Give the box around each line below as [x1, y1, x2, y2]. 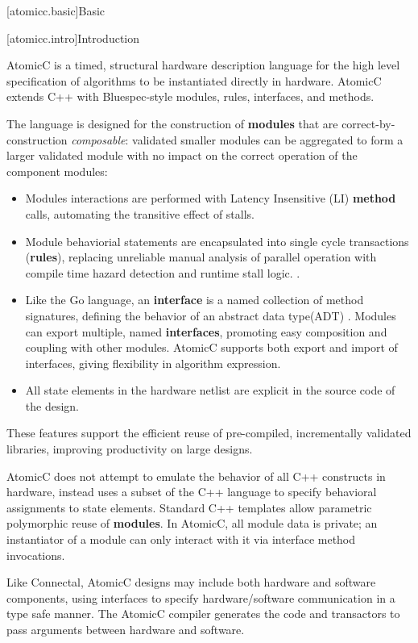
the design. [25, 397, 79, 414]
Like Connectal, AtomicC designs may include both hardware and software [6, 574, 376, 591]
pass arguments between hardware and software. [6, 621, 245, 637]
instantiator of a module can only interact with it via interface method [6, 531, 356, 548]
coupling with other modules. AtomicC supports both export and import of [25, 339, 398, 356]
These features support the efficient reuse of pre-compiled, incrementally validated [6, 424, 412, 441]
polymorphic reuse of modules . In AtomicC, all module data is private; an [6, 515, 378, 532]
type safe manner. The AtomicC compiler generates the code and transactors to [6, 605, 400, 622]
